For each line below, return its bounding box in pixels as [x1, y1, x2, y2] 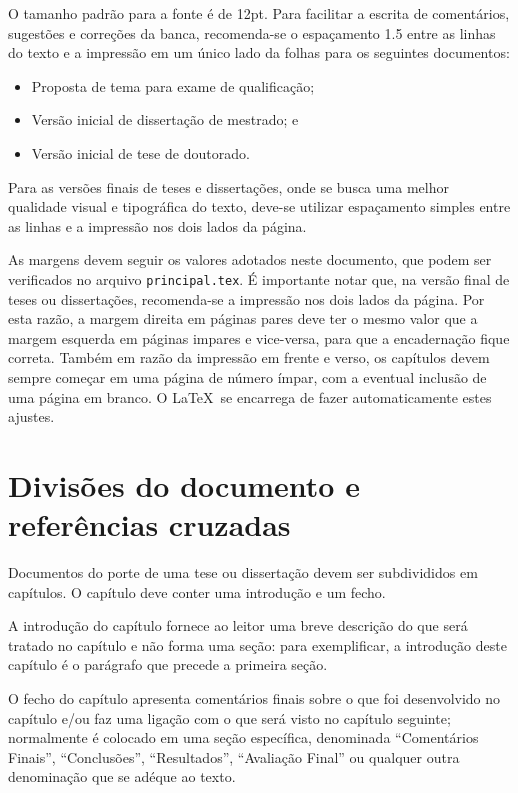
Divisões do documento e [8, 464, 360, 505]
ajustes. [8, 406, 55, 427]
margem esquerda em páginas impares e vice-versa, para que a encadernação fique [8, 327, 510, 348]
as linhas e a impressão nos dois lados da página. [8, 215, 307, 236]
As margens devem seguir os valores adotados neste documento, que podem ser [8, 249, 492, 270]
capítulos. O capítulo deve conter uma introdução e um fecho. [8, 581, 386, 602]
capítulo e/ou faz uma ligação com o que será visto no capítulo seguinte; [8, 707, 451, 728]
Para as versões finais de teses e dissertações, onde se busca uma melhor [8, 176, 449, 197]
